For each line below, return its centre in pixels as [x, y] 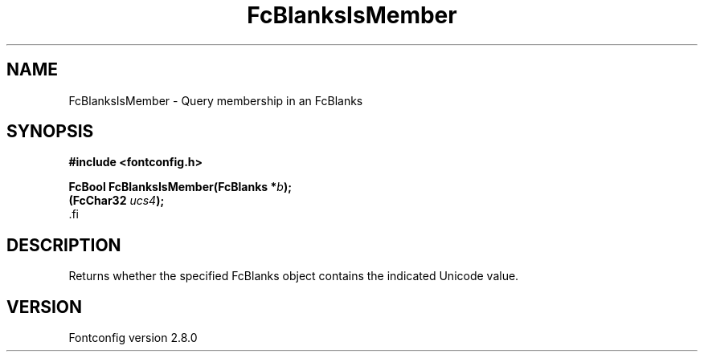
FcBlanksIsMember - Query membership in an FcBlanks [216, 100]
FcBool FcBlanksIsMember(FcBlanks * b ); [180, 187]
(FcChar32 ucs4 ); [117, 201]
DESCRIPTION [64, 245]
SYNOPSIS [50, 132]
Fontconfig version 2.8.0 [133, 338]
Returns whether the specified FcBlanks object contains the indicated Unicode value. [294, 276]
